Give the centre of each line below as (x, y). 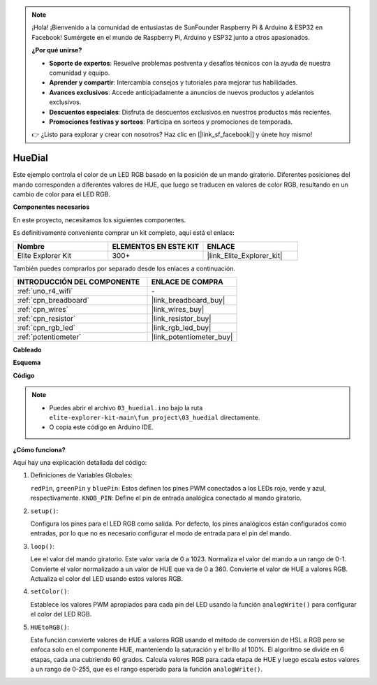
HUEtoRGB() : (50, 627)
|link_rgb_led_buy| (181, 327)
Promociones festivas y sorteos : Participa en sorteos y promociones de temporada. (171, 122)
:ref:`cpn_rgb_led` (46, 327)
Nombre (31, 246)
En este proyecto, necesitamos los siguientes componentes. (99, 219)
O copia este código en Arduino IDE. (101, 427)
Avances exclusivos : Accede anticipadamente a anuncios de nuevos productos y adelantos (182, 92)
